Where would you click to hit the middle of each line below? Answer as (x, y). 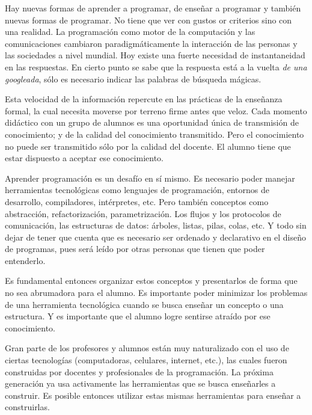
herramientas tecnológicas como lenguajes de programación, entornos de (137, 190)
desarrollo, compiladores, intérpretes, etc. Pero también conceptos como (137, 201)
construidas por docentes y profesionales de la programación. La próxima (139, 371)
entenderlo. (25, 260)
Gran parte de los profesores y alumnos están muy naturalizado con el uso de (147, 348)
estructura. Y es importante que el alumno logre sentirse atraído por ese (138, 316)
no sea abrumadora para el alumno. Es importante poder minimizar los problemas (156, 293)
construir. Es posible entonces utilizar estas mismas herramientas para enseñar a (153, 395)
